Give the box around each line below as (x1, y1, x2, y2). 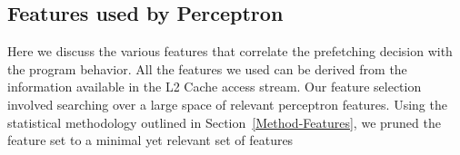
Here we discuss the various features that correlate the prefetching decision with (7, 42, 453, 61)
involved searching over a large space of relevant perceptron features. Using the (7, 94, 447, 113)
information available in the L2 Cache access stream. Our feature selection (7, 77, 422, 96)
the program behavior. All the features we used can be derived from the (7, 59, 407, 78)
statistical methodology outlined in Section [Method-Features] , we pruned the (7, 112, 441, 131)
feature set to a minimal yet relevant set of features (7, 131, 294, 150)
